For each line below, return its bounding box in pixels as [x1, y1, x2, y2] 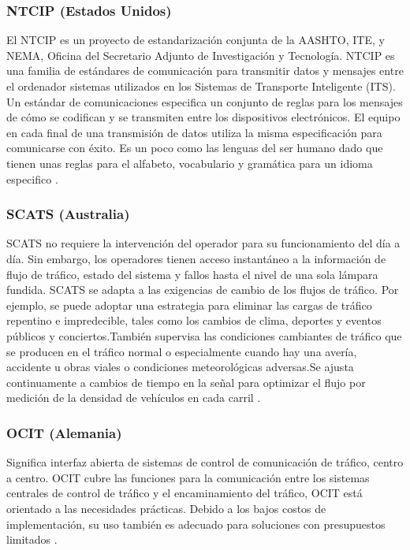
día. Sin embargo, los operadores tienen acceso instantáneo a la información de [6, 250, 386, 266]
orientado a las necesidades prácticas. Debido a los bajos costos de [6, 500, 326, 516]
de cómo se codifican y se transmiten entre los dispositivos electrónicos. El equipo [6, 109, 401, 125]
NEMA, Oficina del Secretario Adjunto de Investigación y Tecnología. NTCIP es [6, 46, 395, 63]
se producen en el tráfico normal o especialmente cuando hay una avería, [6, 343, 357, 359]
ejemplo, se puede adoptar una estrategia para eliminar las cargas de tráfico [6, 296, 372, 313]
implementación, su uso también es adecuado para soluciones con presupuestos [6, 515, 386, 532]
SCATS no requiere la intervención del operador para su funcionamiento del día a [6, 235, 401, 251]
